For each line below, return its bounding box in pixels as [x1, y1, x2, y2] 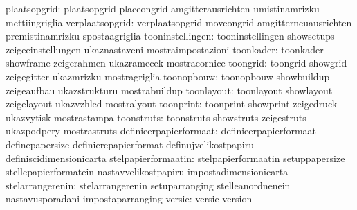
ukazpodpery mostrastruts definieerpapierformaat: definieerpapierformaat [6, 123, 317, 138]
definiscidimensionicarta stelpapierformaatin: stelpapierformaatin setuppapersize [6, 150, 345, 165]
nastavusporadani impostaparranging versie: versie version [6, 191, 253, 206]
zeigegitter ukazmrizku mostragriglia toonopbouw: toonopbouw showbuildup [6, 69, 330, 83]
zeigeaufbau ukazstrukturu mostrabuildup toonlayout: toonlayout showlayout [6, 82, 333, 97]
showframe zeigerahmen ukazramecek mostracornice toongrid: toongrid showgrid [6, 55, 347, 70]
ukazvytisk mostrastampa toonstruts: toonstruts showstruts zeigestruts [6, 110, 306, 124]
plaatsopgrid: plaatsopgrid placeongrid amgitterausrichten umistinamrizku [6, 1, 320, 15]
